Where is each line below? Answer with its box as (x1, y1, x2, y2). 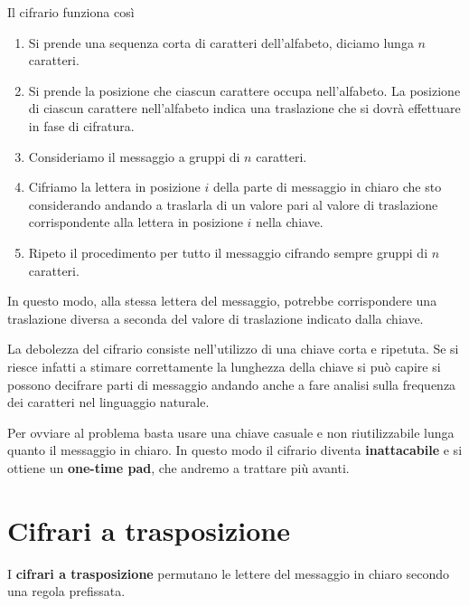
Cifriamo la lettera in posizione (28, 177, 201, 196)
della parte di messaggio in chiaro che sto (212, 177, 442, 196)
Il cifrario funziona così (7, 3, 135, 21)
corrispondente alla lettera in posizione (28, 213, 243, 232)
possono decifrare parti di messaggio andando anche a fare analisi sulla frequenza (7, 374, 456, 393)
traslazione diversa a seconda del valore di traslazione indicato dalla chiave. (7, 308, 424, 327)
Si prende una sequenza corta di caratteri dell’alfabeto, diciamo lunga (28, 33, 414, 52)
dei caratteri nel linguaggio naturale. (7, 393, 210, 412)
